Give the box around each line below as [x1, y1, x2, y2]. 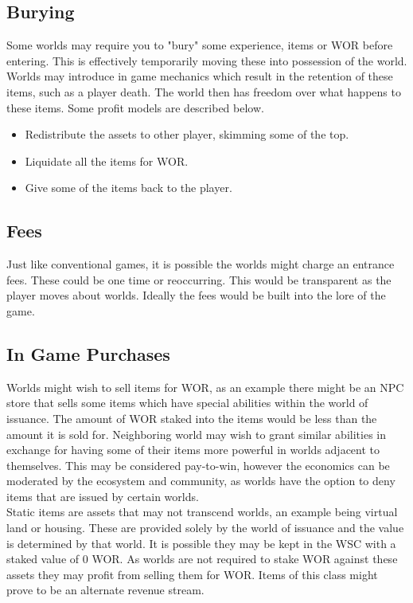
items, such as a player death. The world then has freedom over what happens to [6, 83, 401, 100]
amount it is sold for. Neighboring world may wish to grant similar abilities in [6, 425, 386, 442]
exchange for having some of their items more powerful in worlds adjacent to [6, 441, 380, 458]
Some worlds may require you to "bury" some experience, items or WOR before [6, 37, 393, 53]
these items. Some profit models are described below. [6, 99, 264, 116]
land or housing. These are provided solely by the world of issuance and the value [6, 519, 404, 536]
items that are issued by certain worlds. [6, 487, 199, 504]
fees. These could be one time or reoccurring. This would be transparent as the [6, 271, 392, 288]
